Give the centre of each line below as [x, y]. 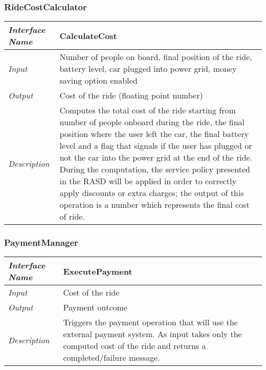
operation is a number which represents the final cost [154, 205]
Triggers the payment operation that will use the [150, 322]
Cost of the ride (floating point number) [131, 95]
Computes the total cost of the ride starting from [148, 110]
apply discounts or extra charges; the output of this [152, 193]
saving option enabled [98, 81]
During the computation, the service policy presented [155, 169]
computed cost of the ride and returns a [135, 346]
